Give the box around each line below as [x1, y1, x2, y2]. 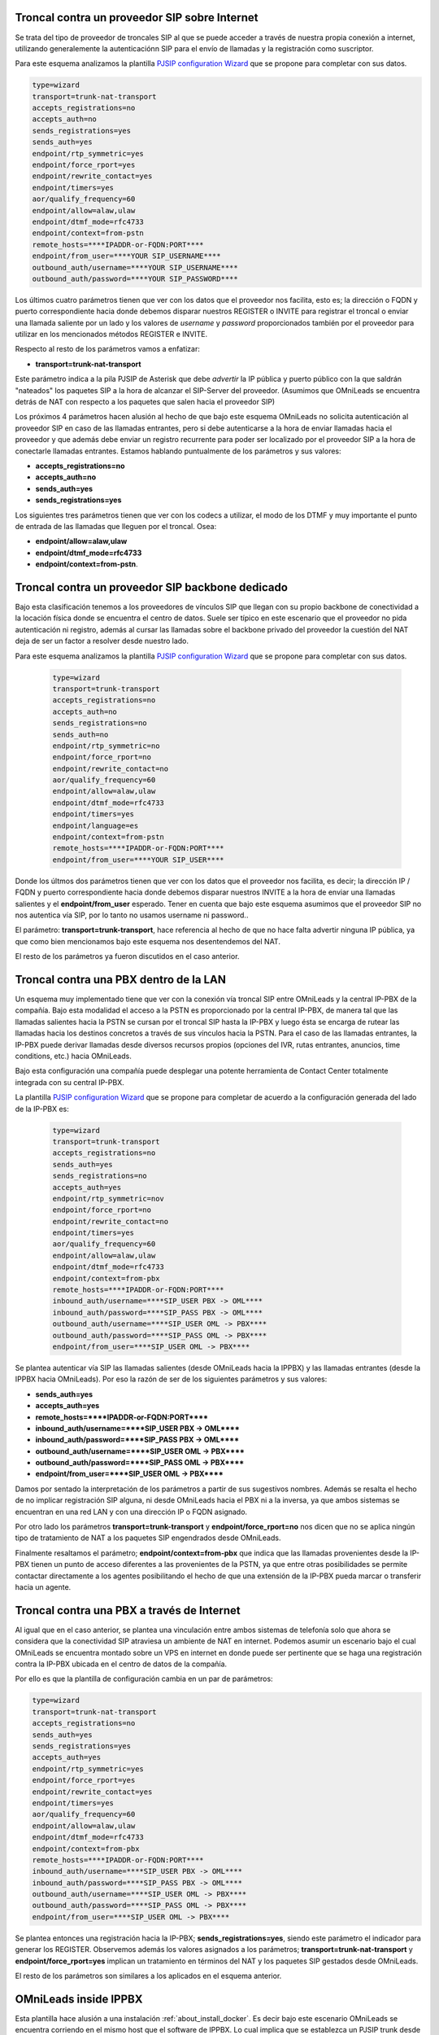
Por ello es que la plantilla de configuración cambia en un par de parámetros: [15, 1674, 273, 1684]
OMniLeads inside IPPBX [15, 1992, 143, 2006]
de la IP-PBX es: [15, 1104, 69, 1114]
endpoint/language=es [52, 821, 139, 830]
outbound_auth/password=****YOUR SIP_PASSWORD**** [32, 274, 239, 283]
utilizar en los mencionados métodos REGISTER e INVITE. [15, 330, 208, 339]
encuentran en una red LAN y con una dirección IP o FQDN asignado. [15, 1507, 248, 1516]
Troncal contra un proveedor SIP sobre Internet [15, 11, 259, 24]
